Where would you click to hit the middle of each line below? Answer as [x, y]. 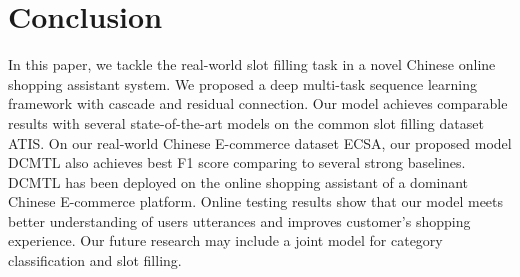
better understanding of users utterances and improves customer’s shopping [239, 220]
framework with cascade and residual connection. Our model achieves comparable [258, 103]
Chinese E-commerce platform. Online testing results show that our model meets [256, 201]
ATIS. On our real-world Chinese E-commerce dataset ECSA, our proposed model [260, 142]
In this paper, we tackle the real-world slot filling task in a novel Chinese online [252, 64]
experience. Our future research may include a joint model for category [225, 240]
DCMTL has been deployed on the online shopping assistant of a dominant [238, 181]
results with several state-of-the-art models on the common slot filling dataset [246, 122]
